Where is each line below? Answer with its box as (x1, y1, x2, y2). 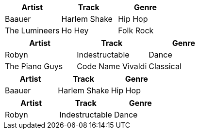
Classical (149, 61, 182, 71)
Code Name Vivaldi (77, 61, 147, 71)
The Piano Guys (5, 61, 63, 71)
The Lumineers (5, 26, 60, 35)
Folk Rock (118, 26, 154, 35)
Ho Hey (61, 26, 89, 35)
